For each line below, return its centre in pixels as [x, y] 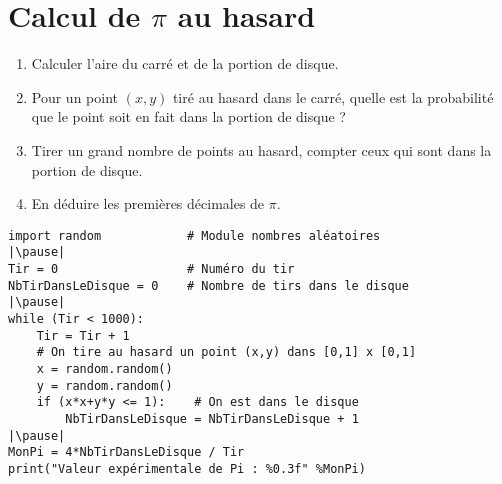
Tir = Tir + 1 [83, 335]
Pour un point [75, 96]
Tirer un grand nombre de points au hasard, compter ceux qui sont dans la [261, 149]
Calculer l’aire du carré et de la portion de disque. [185, 63]
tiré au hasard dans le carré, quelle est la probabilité [333, 96]
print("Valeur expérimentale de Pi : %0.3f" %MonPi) [187, 468]
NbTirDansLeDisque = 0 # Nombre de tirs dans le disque [208, 285]
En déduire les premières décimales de [148, 203]
